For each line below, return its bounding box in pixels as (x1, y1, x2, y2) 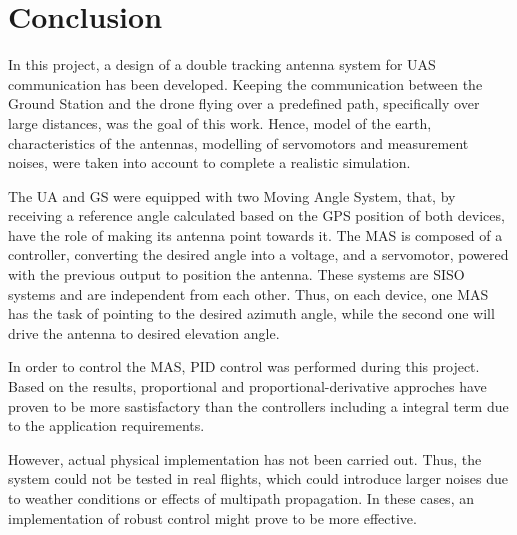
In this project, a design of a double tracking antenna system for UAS (8, 54, 436, 75)
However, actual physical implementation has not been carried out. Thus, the (8, 448, 482, 469)
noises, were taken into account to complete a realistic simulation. (8, 152, 411, 173)
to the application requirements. (8, 415, 205, 436)
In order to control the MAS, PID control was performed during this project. (8, 356, 480, 377)
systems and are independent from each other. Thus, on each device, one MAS (8, 283, 489, 304)
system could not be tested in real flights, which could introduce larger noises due (8, 468, 508, 489)
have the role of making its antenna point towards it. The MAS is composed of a (8, 224, 503, 245)
